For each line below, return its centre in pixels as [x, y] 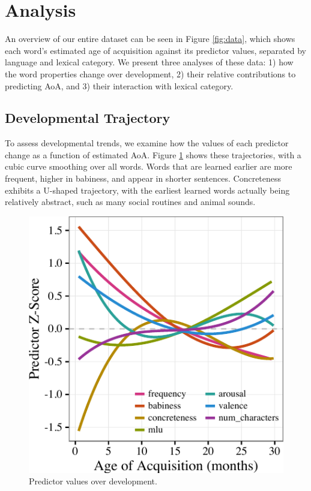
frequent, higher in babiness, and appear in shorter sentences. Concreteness [143, 178]
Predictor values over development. [93, 481]
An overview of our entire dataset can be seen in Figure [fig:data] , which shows [150, 39]
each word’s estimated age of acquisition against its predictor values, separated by [155, 50]
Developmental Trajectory [88, 118]
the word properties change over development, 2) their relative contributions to [150, 73]
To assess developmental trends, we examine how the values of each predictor [147, 143]
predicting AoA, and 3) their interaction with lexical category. [119, 85]
